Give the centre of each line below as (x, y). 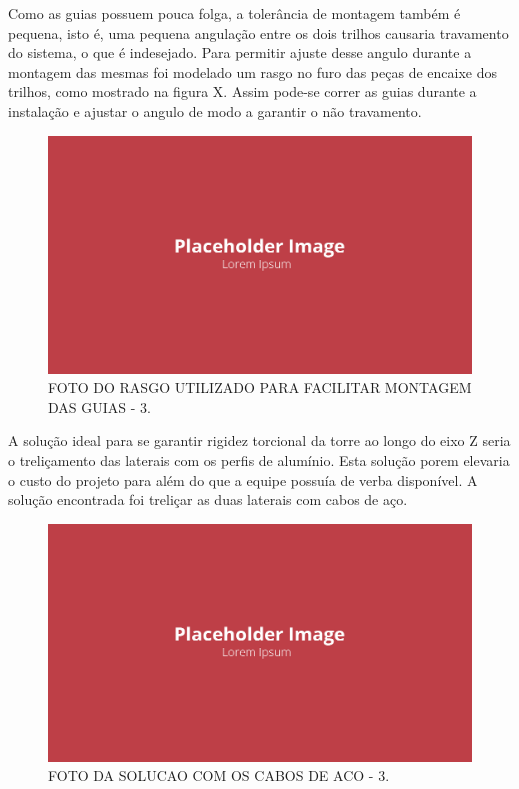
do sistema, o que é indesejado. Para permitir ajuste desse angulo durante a (240, 52)
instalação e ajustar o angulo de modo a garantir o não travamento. (215, 110)
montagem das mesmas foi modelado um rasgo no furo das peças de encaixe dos (252, 71)
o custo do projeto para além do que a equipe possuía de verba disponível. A (243, 479)
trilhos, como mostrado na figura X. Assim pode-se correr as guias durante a (242, 91)
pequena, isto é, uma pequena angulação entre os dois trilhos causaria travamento (258, 32)
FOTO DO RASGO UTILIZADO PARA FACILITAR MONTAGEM (260, 387)
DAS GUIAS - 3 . (99, 406)
